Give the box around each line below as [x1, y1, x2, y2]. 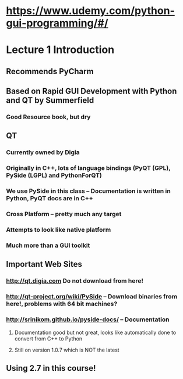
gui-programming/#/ [6, 16, 109, 30]
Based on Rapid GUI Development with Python [6, 86, 177, 96]
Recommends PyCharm [6, 66, 94, 77]
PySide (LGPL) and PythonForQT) [6, 171, 102, 179]
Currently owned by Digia [6, 148, 80, 157]
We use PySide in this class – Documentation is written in [6, 187, 171, 195]
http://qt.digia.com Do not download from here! [6, 277, 144, 285]
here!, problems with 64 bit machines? [6, 300, 118, 308]
